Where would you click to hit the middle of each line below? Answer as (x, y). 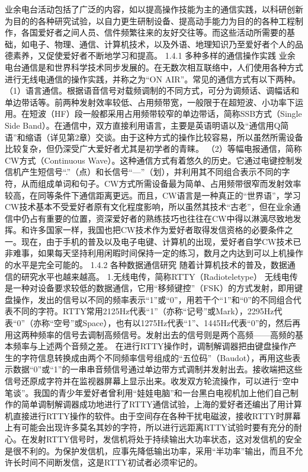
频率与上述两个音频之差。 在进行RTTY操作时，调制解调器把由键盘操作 (150, 346)
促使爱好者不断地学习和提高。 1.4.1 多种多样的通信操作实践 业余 (171, 55)
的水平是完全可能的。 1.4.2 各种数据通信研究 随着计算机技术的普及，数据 (146, 265)
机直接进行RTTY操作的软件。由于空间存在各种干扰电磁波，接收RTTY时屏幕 (153, 415)
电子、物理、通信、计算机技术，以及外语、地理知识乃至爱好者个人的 (162, 44)
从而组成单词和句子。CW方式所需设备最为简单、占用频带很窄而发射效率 (161, 183)
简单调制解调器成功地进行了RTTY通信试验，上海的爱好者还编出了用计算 (161, 404)
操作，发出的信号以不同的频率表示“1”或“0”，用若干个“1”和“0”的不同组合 (153, 299)
